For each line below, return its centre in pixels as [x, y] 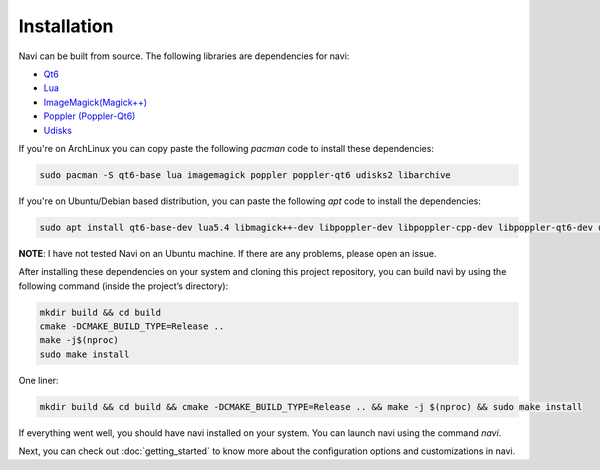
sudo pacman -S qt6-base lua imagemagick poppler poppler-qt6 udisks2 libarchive [245, 174]
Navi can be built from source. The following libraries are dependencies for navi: [184, 56]
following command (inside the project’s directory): [123, 286]
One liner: [38, 380]
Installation [66, 26]
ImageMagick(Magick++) [95, 102]
